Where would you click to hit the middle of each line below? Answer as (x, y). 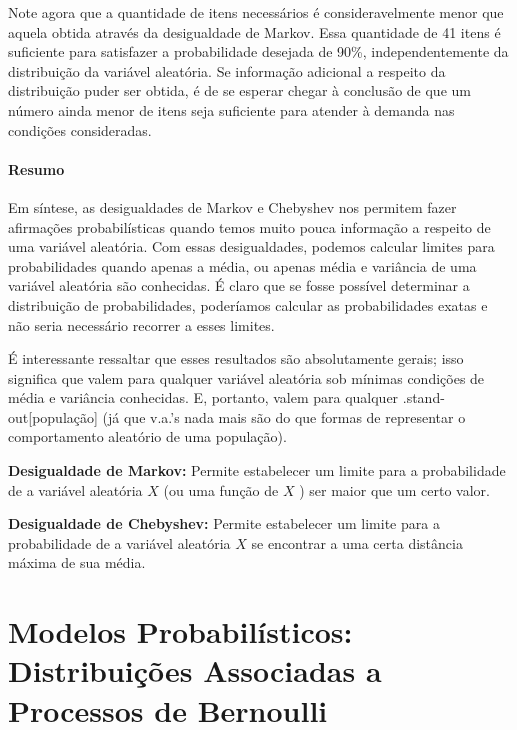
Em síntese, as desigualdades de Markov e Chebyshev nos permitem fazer (232, 206)
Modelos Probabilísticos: (180, 631)
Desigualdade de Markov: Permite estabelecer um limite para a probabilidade (257, 470)
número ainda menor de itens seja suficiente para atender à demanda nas (231, 109)
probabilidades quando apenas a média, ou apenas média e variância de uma (242, 265)
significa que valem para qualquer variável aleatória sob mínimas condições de (246, 377)
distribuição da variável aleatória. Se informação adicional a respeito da (227, 70)
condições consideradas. (80, 129)
